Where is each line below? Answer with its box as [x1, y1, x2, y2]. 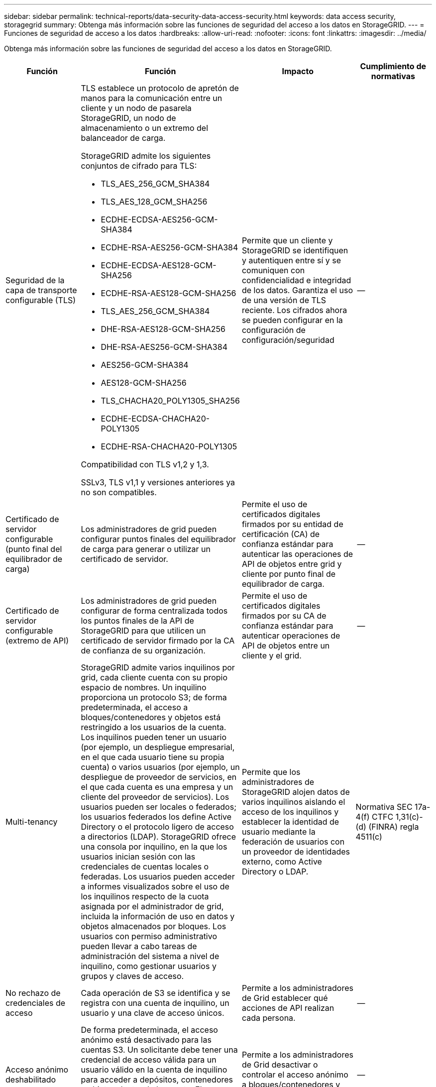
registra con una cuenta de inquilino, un [81, 998, 229, 1008]
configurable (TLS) [5, 295, 76, 305]
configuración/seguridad [241, 335, 334, 345]
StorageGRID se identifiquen [241, 245, 348, 255]
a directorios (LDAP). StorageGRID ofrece [81, 832, 236, 842]
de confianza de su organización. [81, 646, 206, 655]
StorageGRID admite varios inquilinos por [81, 662, 235, 672]
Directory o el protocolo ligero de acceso [81, 822, 234, 832]
